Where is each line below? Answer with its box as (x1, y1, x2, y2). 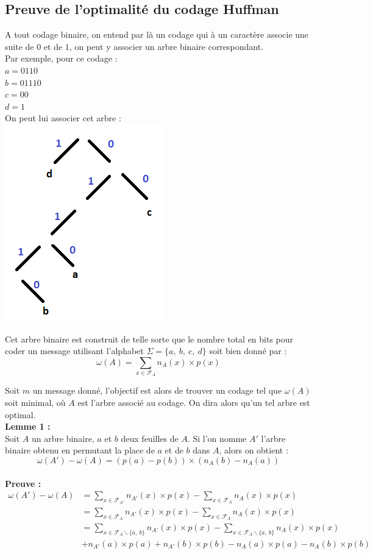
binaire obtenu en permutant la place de (5, 444, 155, 456)
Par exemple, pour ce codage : (5, 52, 118, 65)
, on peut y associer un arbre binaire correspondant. (69, 40, 264, 52)
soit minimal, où (5, 396, 66, 409)
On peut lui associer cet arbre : (5, 112, 121, 124)
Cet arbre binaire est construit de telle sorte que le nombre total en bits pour (5, 332, 294, 345)
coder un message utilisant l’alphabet (5, 344, 144, 357)
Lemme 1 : (5, 420, 51, 433)
